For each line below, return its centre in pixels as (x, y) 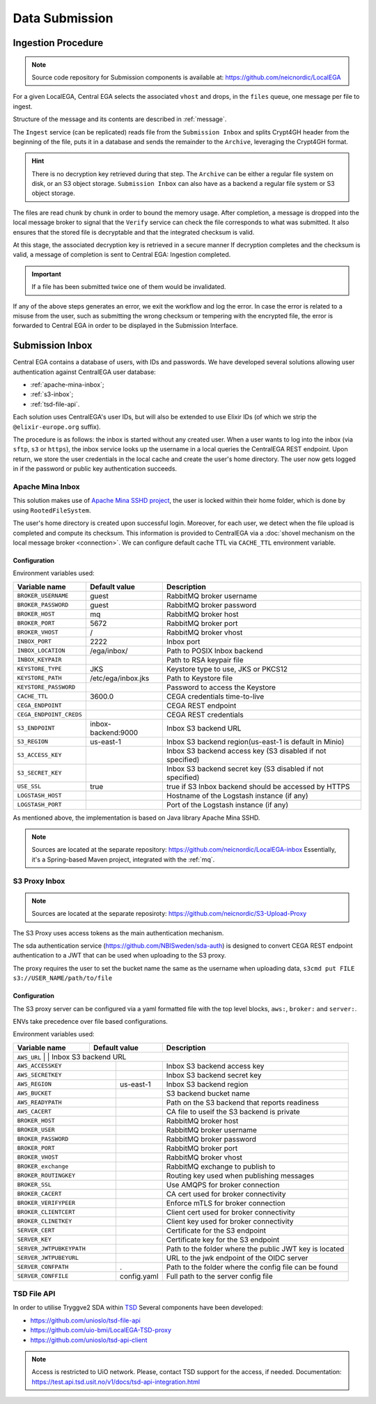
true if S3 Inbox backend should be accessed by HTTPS (258, 786)
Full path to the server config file (219, 1276)
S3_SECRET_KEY (39, 773)
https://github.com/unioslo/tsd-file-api (85, 1320)
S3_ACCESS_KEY (39, 755)
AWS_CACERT (34, 1112)
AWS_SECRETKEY (39, 1075)
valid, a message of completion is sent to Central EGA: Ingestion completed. (122, 255)
